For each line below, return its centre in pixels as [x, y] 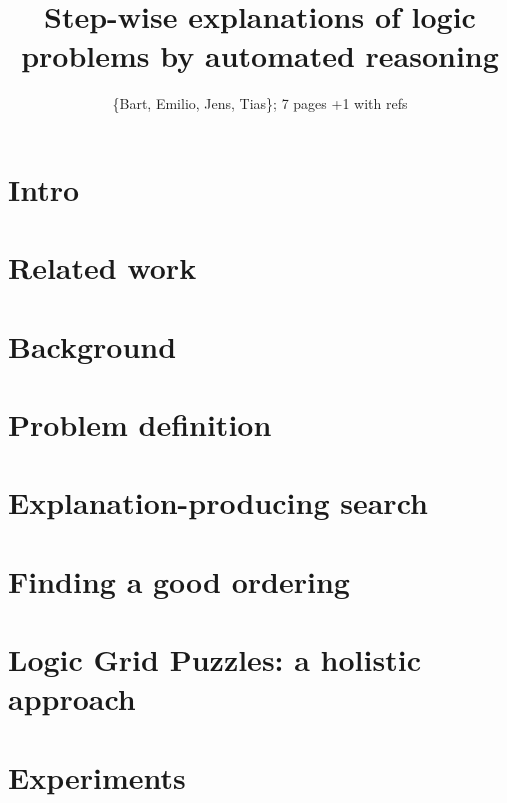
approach [72, 698]
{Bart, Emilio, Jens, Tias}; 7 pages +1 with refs [260, 103]
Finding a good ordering [179, 580]
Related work [102, 267]
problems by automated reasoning [260, 55]
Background [92, 345]
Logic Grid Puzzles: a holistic [214, 659]
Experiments [97, 776]
